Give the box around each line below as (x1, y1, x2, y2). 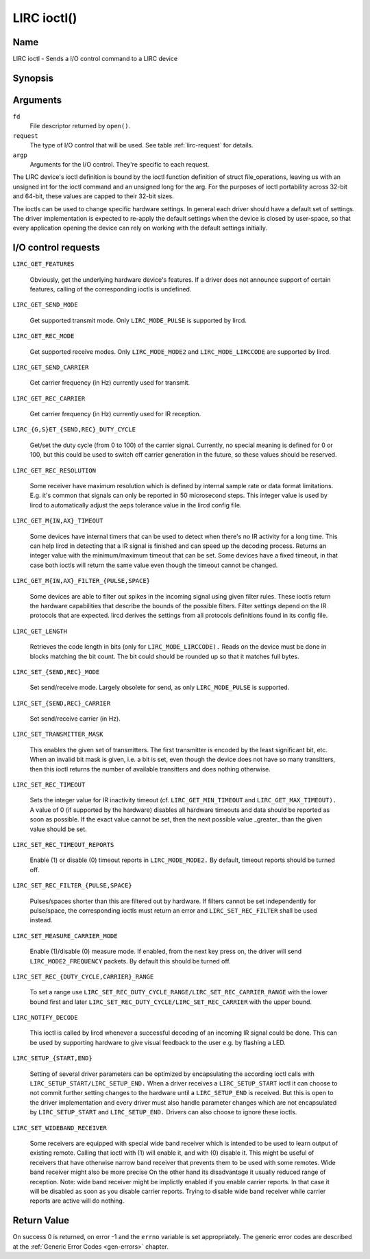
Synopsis (12, 72, 54, 84)
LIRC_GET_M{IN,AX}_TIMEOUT (12, 517, 103, 525)
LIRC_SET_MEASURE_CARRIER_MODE (12, 932, 118, 939)
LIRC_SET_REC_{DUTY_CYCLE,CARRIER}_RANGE (12, 972, 154, 981)
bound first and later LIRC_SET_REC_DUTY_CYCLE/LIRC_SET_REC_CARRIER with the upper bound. (29, 998, 312, 1006)
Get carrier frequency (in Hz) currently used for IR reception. (29, 410, 201, 418)
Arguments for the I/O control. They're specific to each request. (29, 160, 210, 168)
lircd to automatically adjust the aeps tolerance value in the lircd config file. (29, 501, 242, 509)
